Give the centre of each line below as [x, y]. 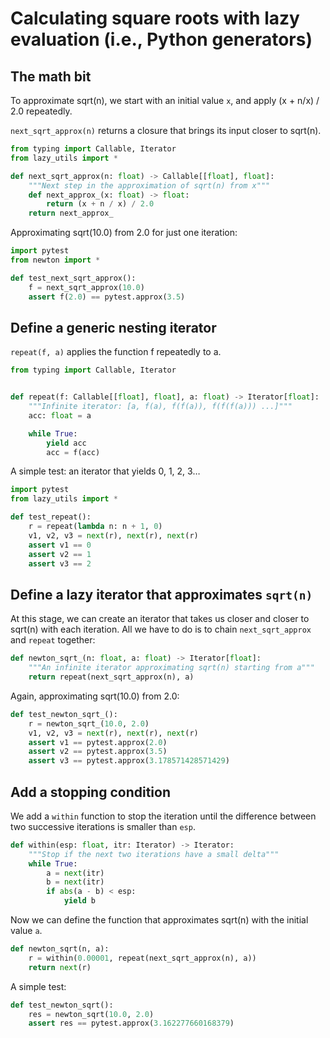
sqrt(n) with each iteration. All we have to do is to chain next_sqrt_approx [161, 629]
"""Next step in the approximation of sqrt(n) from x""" [149, 185]
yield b [80, 901]
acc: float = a [60, 415]
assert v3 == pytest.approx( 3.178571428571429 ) [129, 761]
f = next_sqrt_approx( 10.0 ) [86, 287]
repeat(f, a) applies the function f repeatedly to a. [116, 352]
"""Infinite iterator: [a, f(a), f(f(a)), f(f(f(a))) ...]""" [160, 407]
